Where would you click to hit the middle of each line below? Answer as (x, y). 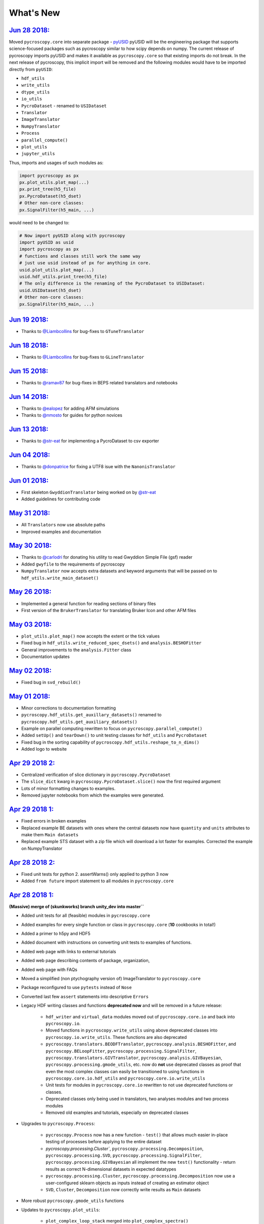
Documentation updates (45, 657)
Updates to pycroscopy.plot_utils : (61, 1210)
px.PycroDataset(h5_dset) (50, 196)
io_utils (32, 99)
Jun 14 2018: (29, 397)
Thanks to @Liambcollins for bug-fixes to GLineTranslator (83, 357)
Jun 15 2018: (29, 371)
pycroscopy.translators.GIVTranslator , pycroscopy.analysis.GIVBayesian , (134, 1058)
